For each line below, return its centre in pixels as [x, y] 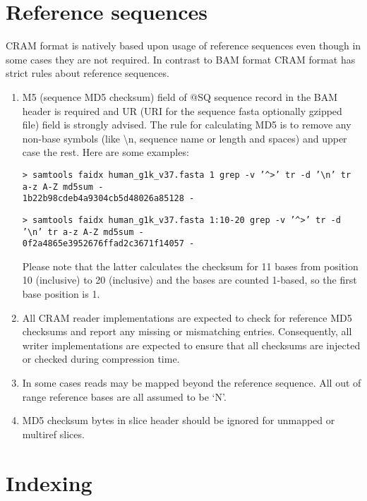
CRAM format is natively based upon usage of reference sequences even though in [183, 46]
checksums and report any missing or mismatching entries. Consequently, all [187, 331]
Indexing [49, 482]
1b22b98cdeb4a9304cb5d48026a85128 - [108, 199]
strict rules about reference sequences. [88, 73]
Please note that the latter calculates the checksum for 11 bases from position [190, 266]
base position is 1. [61, 294]
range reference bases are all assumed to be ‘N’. [124, 396]
